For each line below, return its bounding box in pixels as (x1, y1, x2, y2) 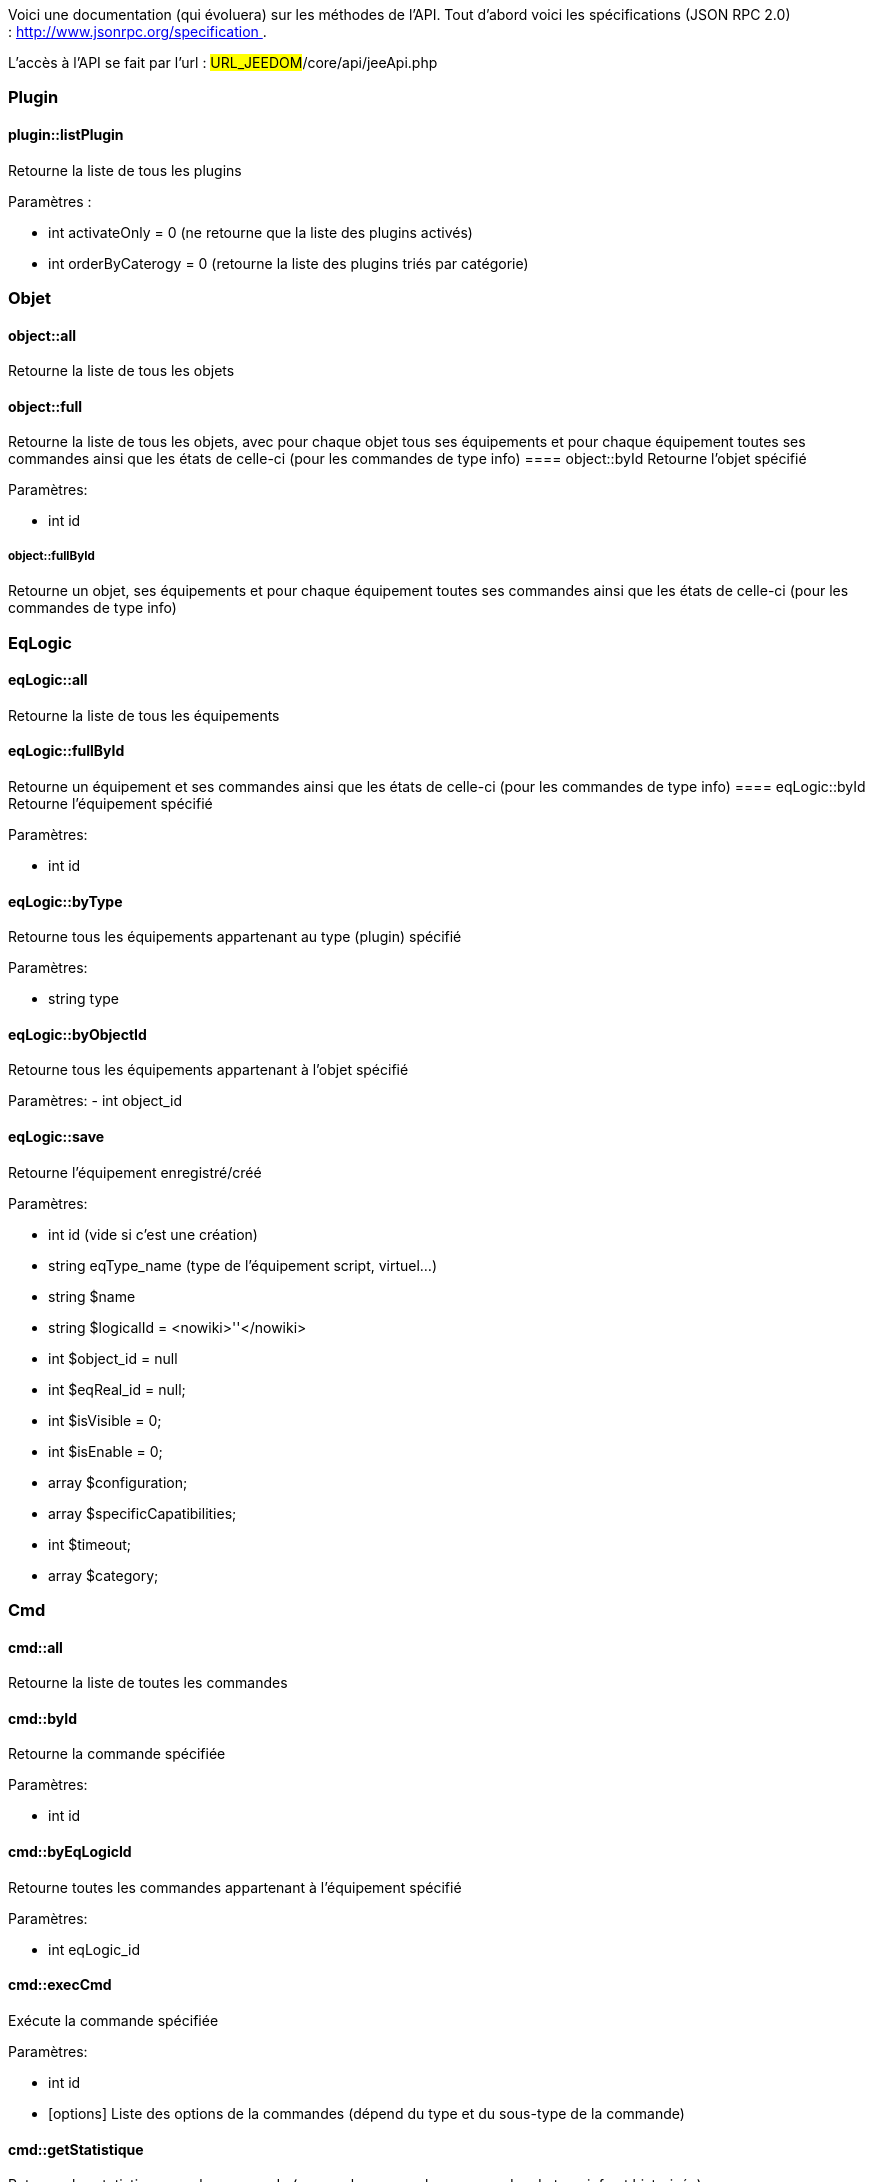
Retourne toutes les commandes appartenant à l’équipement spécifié (8, 1878, 462, 1896)
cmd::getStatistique (8, 2140, 144, 2158)
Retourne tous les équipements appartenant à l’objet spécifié (8, 1061, 409, 1079)
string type (48, 990, 120, 1008)
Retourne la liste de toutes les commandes (8, 1674, 288, 1692)
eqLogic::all (8, 671, 88, 689)
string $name (48, 1287, 136, 1305)
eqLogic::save (8, 1128, 105, 1146)
